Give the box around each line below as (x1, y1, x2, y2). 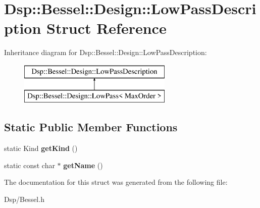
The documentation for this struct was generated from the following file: (4, 177, 228, 187)
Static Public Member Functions (4, 119, 178, 135)
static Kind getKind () (4, 143, 78, 153)
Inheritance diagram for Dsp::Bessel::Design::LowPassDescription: (4, 47, 207, 58)
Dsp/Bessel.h (4, 194, 44, 204)
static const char (4, 160, 55, 170)
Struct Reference (46, 18, 167, 38)
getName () (63, 160, 103, 170)
